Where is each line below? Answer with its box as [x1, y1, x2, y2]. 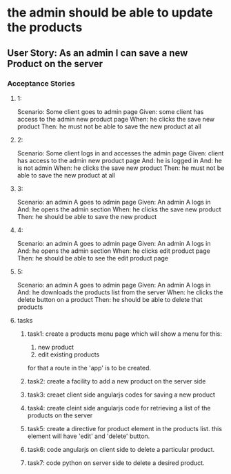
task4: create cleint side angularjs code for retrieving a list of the [27, 404, 211, 412]
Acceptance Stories [7, 78, 75, 88]
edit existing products [37, 350, 100, 359]
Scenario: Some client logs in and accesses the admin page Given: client [17, 149, 224, 157]
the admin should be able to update [7, 5, 213, 21]
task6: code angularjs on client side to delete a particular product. [27, 445, 215, 453]
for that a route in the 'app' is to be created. [27, 363, 152, 372]
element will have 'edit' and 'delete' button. [27, 432, 150, 440]
